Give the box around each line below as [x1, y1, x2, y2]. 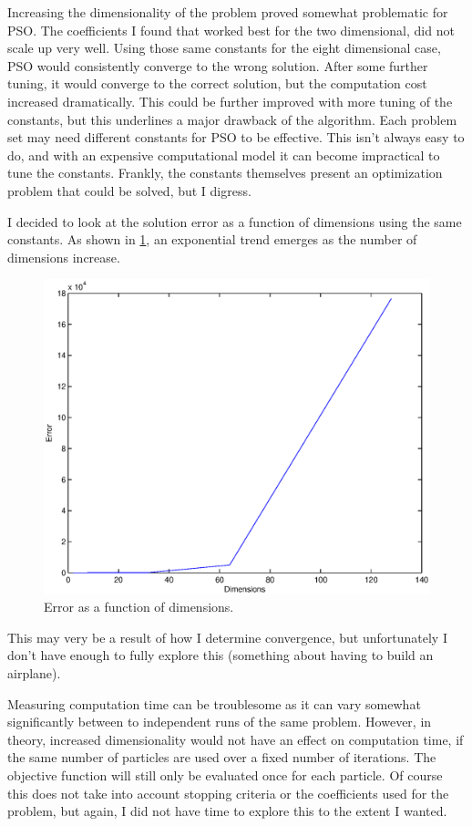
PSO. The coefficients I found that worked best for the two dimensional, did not [7, 20, 455, 39]
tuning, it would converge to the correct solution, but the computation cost [7, 74, 427, 93]
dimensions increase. [7, 247, 120, 266]
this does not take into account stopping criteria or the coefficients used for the [7, 783, 449, 802]
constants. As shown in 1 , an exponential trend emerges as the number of [7, 230, 417, 249]
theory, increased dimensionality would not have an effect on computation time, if [7, 729, 464, 749]
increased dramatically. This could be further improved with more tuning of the [7, 91, 453, 110]
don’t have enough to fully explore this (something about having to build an [7, 645, 434, 665]
